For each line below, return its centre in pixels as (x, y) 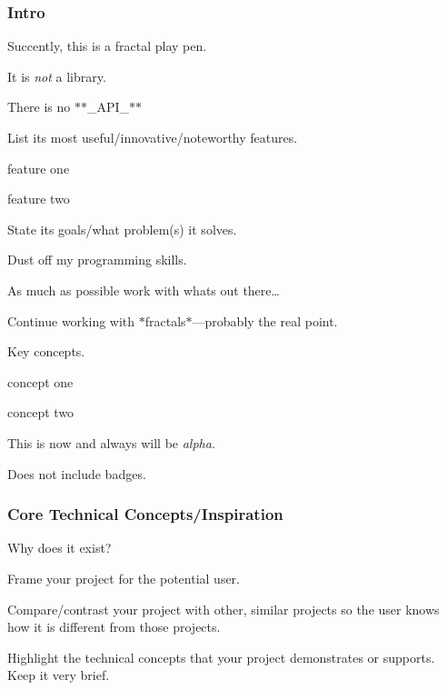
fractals (165, 320)
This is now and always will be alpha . (111, 442)
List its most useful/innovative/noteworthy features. (153, 137)
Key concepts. (46, 351)
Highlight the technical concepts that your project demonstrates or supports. (221, 657)
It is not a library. (57, 76)
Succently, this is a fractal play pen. (107, 46)
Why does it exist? (60, 548)
